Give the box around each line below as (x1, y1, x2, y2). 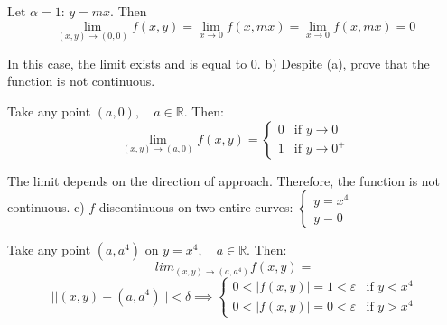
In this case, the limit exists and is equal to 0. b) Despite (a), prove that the (7, 53, 430, 72)
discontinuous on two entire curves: (98, 198, 293, 217)
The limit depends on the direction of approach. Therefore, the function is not (7, 171, 441, 190)
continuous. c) (7, 198, 85, 217)
